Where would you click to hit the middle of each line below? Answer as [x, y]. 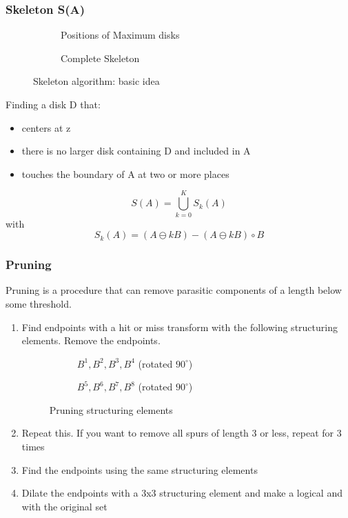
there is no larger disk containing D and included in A [136, 151]
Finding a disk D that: [53, 104]
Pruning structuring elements [111, 409]
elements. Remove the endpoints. [91, 340]
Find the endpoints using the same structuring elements [140, 469]
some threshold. [39, 303]
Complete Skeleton [100, 58]
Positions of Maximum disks [120, 35]
